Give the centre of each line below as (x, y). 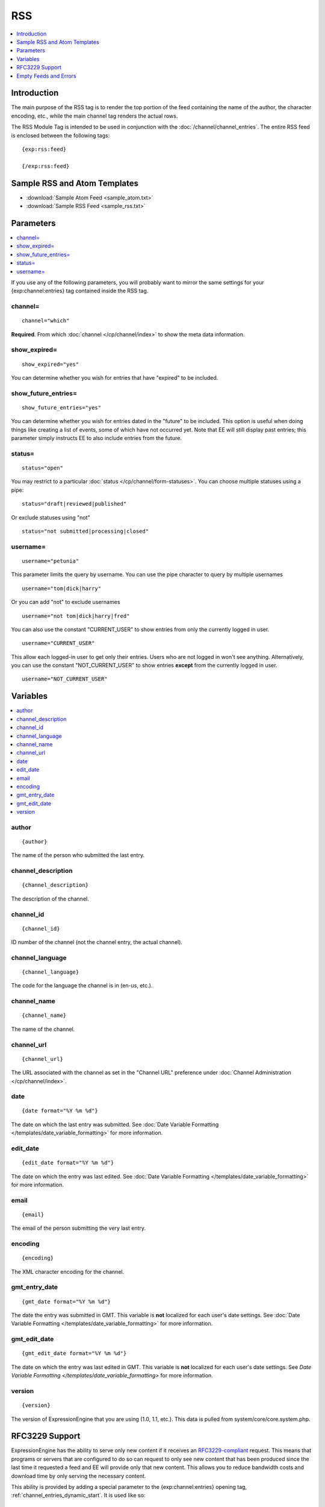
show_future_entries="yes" (62, 407)
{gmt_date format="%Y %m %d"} (67, 1301)
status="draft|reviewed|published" (74, 504)
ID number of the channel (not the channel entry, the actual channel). (97, 942)
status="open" (42, 468)
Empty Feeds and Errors (46, 76)
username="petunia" (51, 561)
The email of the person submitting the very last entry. (79, 1228)
